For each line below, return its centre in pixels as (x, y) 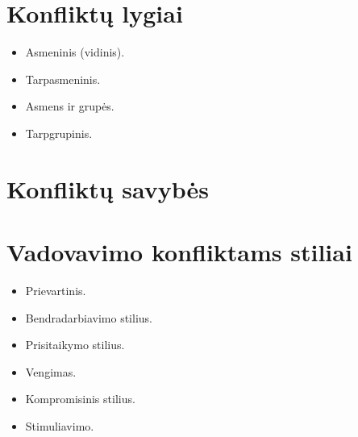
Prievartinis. (56, 290)
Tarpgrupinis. (59, 133)
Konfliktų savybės (108, 188)
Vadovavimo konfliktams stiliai (179, 252)
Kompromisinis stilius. (80, 399)
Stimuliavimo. (60, 425)
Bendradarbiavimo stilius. (89, 317)
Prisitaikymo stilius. (75, 345)
